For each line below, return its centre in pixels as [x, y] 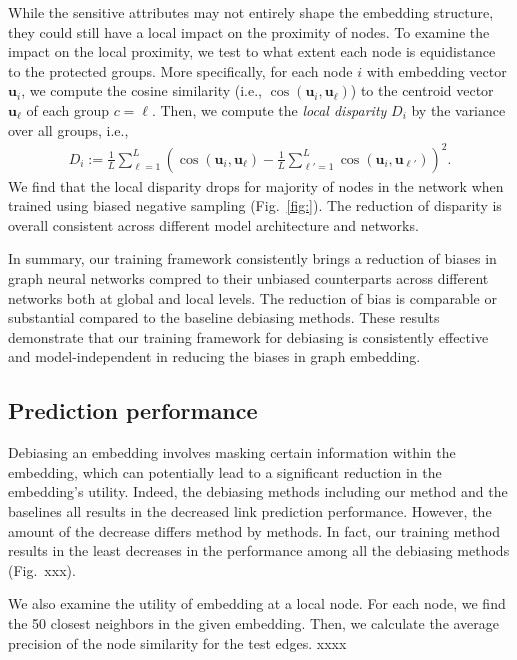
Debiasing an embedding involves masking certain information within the [232, 452]
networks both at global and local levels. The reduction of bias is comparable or [252, 297]
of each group [67, 109]
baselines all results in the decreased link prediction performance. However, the [250, 511]
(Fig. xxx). [42, 569]
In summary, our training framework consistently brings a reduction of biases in [252, 258]
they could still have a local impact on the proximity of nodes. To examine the [249, 31]
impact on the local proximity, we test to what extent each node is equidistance [252, 51]
